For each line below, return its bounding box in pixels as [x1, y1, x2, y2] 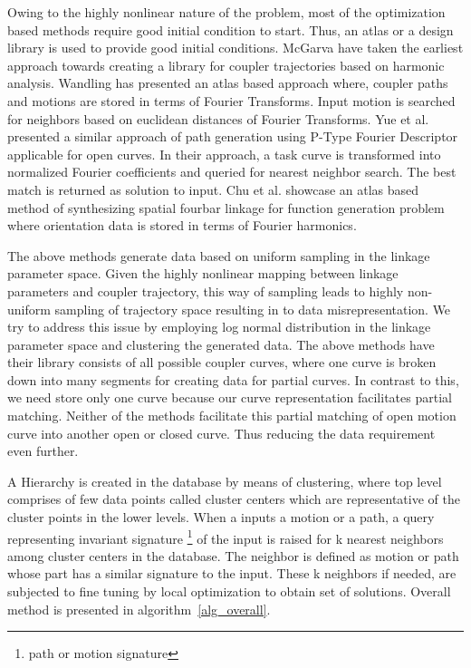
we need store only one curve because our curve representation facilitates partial [7, 388, 452, 407]
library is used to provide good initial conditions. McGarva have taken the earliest [7, 38, 464, 57]
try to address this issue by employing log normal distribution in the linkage [7, 317, 431, 336]
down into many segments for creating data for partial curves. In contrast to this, [7, 370, 459, 389]
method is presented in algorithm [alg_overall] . [7, 599, 271, 618]
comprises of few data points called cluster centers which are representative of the [7, 489, 460, 508]
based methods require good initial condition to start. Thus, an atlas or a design [7, 20, 454, 39]
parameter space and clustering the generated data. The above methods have [7, 334, 435, 353]
